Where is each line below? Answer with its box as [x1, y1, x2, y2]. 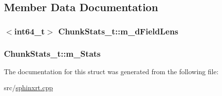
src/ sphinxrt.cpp [4, 82, 53, 93]
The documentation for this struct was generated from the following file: [4, 66, 219, 76]
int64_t [14, 25, 45, 37]
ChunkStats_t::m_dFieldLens [58, 25, 178, 37]
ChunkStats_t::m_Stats [4, 47, 101, 59]
